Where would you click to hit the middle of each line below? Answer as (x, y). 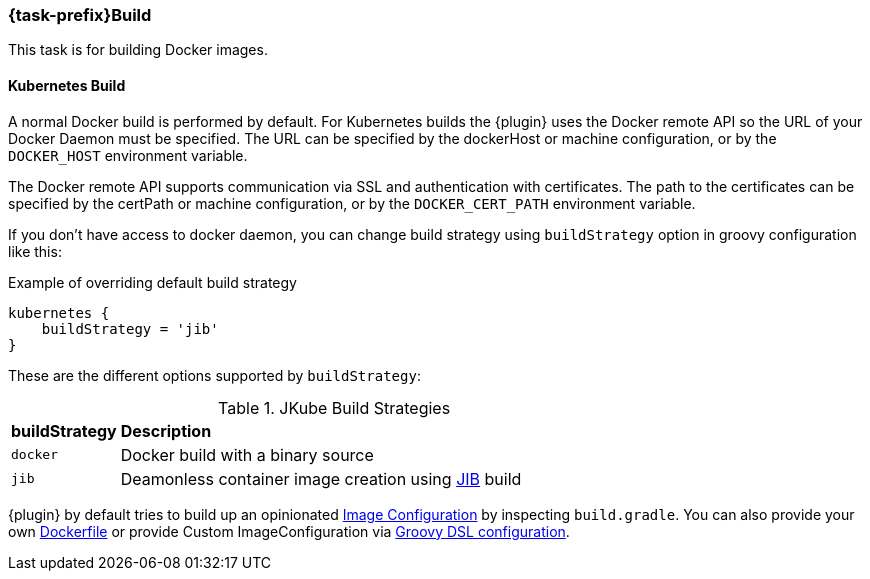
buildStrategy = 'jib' (130, 328)
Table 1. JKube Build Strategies (334, 407)
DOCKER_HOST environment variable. (128, 155)
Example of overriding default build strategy (152, 282)
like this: (35, 251)
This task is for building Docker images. (138, 50)
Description (166, 430)
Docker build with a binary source (247, 454)
